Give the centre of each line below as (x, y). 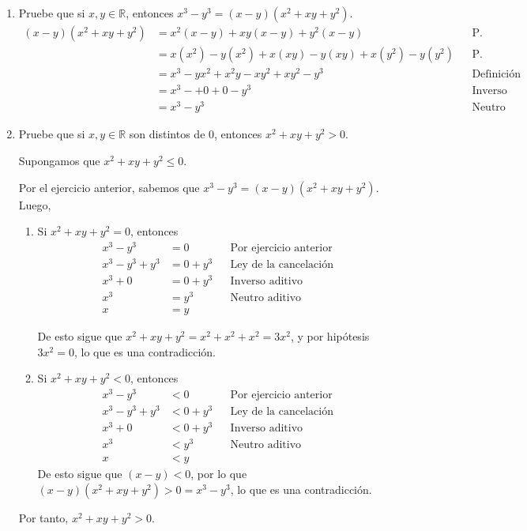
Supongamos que (59, 160)
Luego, (35, 204)
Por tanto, (43, 518)
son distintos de (167, 134)
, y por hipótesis (330, 336)
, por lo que (219, 474)
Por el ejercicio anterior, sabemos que (109, 187)
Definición (497, 75)
